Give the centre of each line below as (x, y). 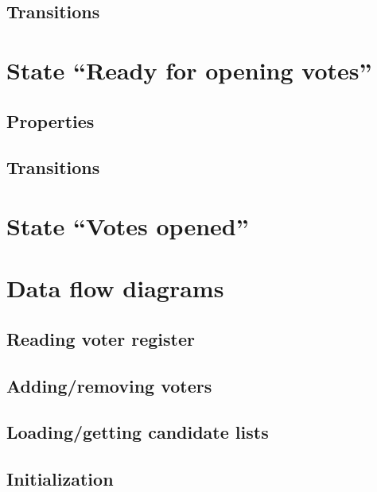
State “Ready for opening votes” (189, 70)
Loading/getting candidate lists (138, 432)
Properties (51, 120)
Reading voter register (101, 338)
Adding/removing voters (109, 385)
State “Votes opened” (128, 225)
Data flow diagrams (115, 288)
